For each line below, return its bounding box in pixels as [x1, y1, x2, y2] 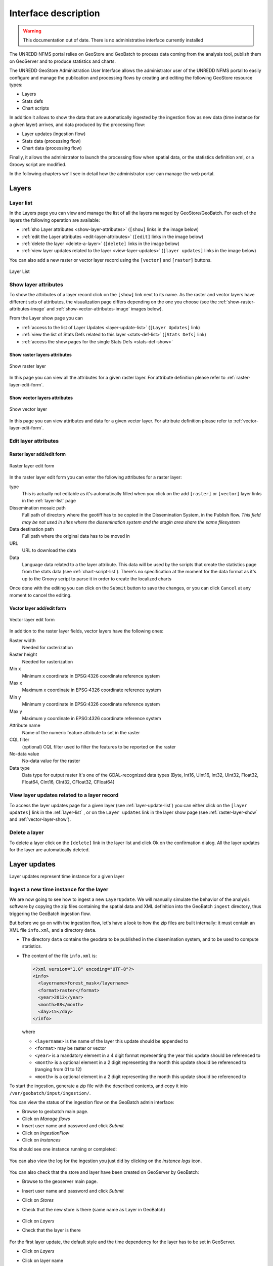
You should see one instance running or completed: [9, 1146, 117, 1152]
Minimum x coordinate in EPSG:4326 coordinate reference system [22, 672, 160, 679]
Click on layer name [22, 1257, 63, 1263]
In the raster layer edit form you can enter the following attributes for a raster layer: [9, 474, 182, 481]
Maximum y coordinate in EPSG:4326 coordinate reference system [22, 715, 161, 721]
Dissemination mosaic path [9, 504, 66, 511]
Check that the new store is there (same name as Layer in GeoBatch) [22, 1206, 165, 1212]
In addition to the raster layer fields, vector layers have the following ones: [9, 628, 164, 634]
